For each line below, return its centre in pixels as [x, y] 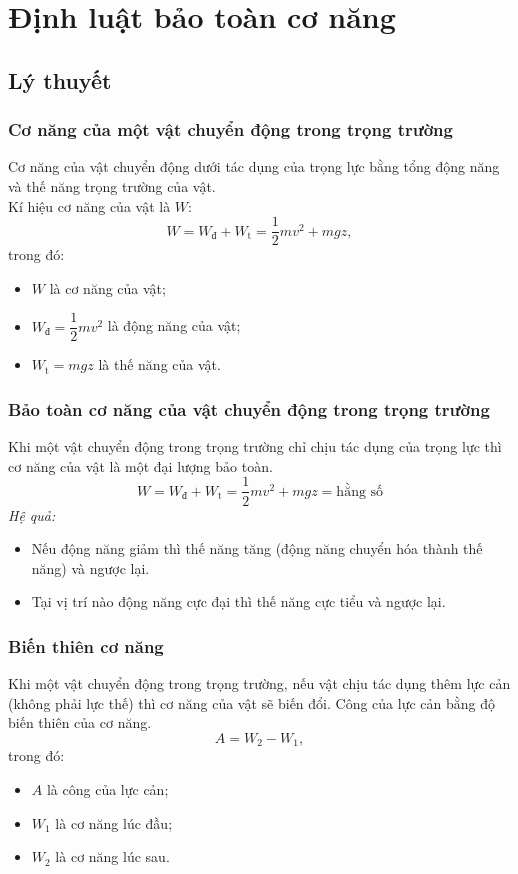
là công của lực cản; [107, 788]
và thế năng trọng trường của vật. [112, 185]
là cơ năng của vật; [107, 287]
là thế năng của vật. [159, 364]
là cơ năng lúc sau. [112, 856]
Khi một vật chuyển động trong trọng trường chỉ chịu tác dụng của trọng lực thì [255, 446]
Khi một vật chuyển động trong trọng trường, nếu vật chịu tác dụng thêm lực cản [259, 683]
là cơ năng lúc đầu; [114, 822]
